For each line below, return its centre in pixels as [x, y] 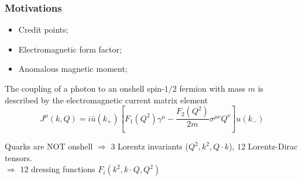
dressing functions [63, 169]
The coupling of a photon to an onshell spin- [85, 88]
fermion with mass [212, 88]
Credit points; [43, 29]
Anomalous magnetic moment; [73, 69]
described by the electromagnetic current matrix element [107, 100]
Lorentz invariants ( [153, 146]
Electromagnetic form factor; [70, 49]
